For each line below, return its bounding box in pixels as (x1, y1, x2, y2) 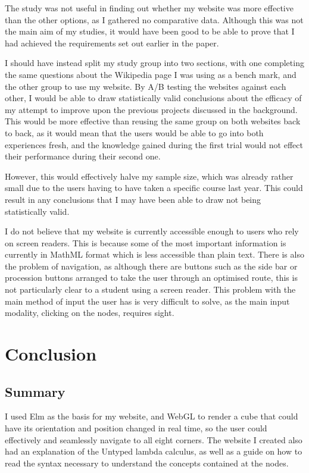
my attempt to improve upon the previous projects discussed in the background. (5, 103, 298, 115)
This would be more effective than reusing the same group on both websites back (5, 115, 301, 127)
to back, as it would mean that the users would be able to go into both (5, 126, 264, 139)
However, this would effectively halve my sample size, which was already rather (5, 170, 294, 182)
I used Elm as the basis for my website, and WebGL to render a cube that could (5, 410, 298, 422)
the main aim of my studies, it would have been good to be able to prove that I (5, 25, 295, 37)
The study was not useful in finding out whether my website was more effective (5, 2, 294, 14)
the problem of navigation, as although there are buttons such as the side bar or (5, 259, 298, 272)
